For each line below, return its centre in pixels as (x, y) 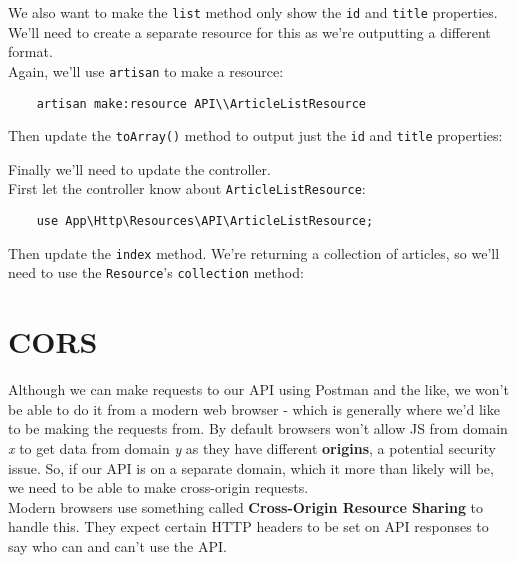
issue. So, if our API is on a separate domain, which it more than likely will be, (251, 467)
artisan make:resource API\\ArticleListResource (201, 103)
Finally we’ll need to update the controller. (139, 168)
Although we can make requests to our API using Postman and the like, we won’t (258, 389)
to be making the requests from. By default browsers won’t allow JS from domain (258, 428)
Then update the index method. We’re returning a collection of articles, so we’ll (254, 252)
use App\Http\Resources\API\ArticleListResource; (205, 221)
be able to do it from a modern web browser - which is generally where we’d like (254, 408)
